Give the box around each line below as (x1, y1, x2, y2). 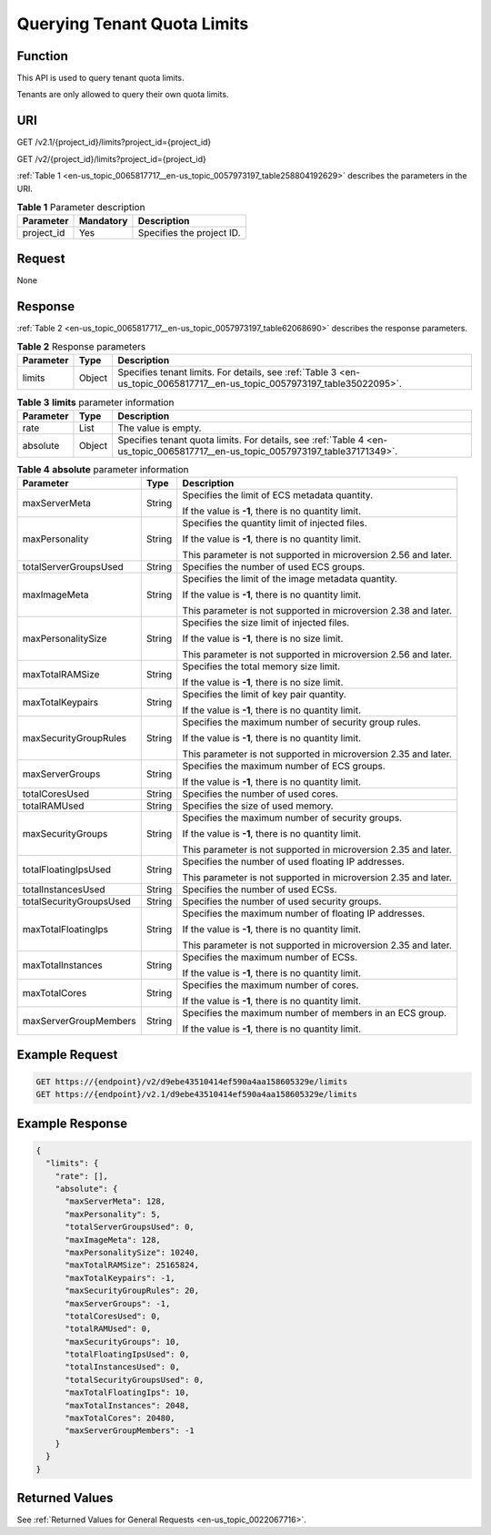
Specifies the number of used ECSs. (182, 883, 337, 896)
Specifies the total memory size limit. (182, 660, 341, 673)
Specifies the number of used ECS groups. (182, 561, 366, 574)
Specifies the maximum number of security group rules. (182, 716, 422, 728)
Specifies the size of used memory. (182, 799, 334, 812)
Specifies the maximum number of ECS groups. (182, 760, 386, 773)
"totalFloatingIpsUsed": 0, (65, 1349, 190, 1360)
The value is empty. (117, 422, 202, 434)
